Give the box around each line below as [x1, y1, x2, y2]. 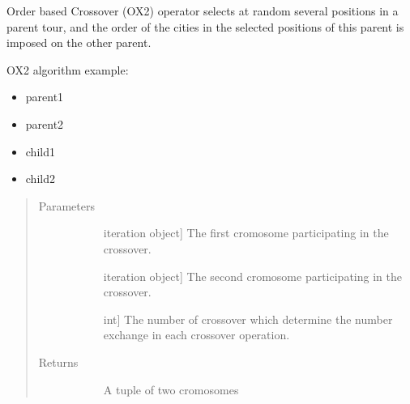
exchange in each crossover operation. [103, 326, 290, 343]
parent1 [25, 88, 64, 105]
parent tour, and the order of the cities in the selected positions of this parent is [6, 18, 404, 35]
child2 [25, 170, 55, 187]
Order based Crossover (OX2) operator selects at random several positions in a [6, 2, 399, 19]
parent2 [25, 115, 64, 132]
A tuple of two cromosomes [103, 381, 239, 398]
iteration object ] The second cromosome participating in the [103, 267, 402, 284]
